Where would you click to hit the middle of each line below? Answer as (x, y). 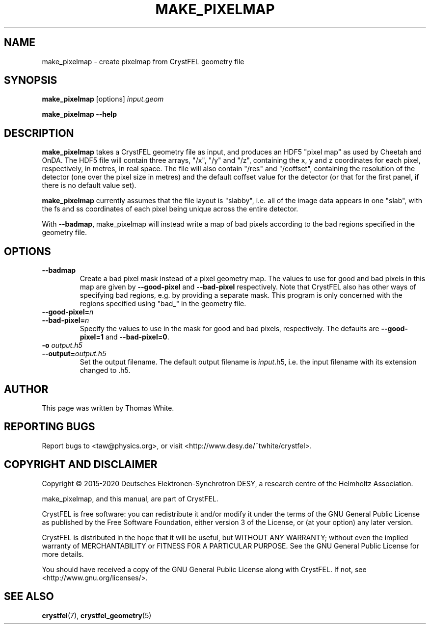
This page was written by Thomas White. (108, 408)
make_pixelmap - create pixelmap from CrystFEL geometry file (143, 61)
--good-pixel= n (68, 312)
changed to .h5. (105, 370)
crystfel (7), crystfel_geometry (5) (97, 615)
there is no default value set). (89, 185)
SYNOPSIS (31, 80)
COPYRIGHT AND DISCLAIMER (81, 465)
